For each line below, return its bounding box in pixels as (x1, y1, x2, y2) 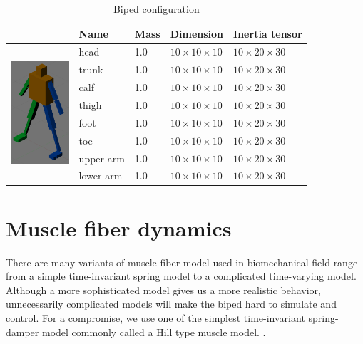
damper (6, 324, 39, 339)
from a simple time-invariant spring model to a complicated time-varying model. (6, 269, 357, 283)
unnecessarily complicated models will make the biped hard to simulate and (6, 296, 337, 311)
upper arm (78, 150, 125, 165)
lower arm (78, 168, 123, 183)
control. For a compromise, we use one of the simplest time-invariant (6, 310, 305, 325)
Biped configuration (113, 1, 200, 16)
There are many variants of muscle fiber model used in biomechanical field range (6, 254, 358, 269)
